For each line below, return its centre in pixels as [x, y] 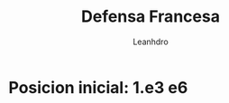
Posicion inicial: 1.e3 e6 [98, 87]
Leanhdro [151, 42]
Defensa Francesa [151, 17]
